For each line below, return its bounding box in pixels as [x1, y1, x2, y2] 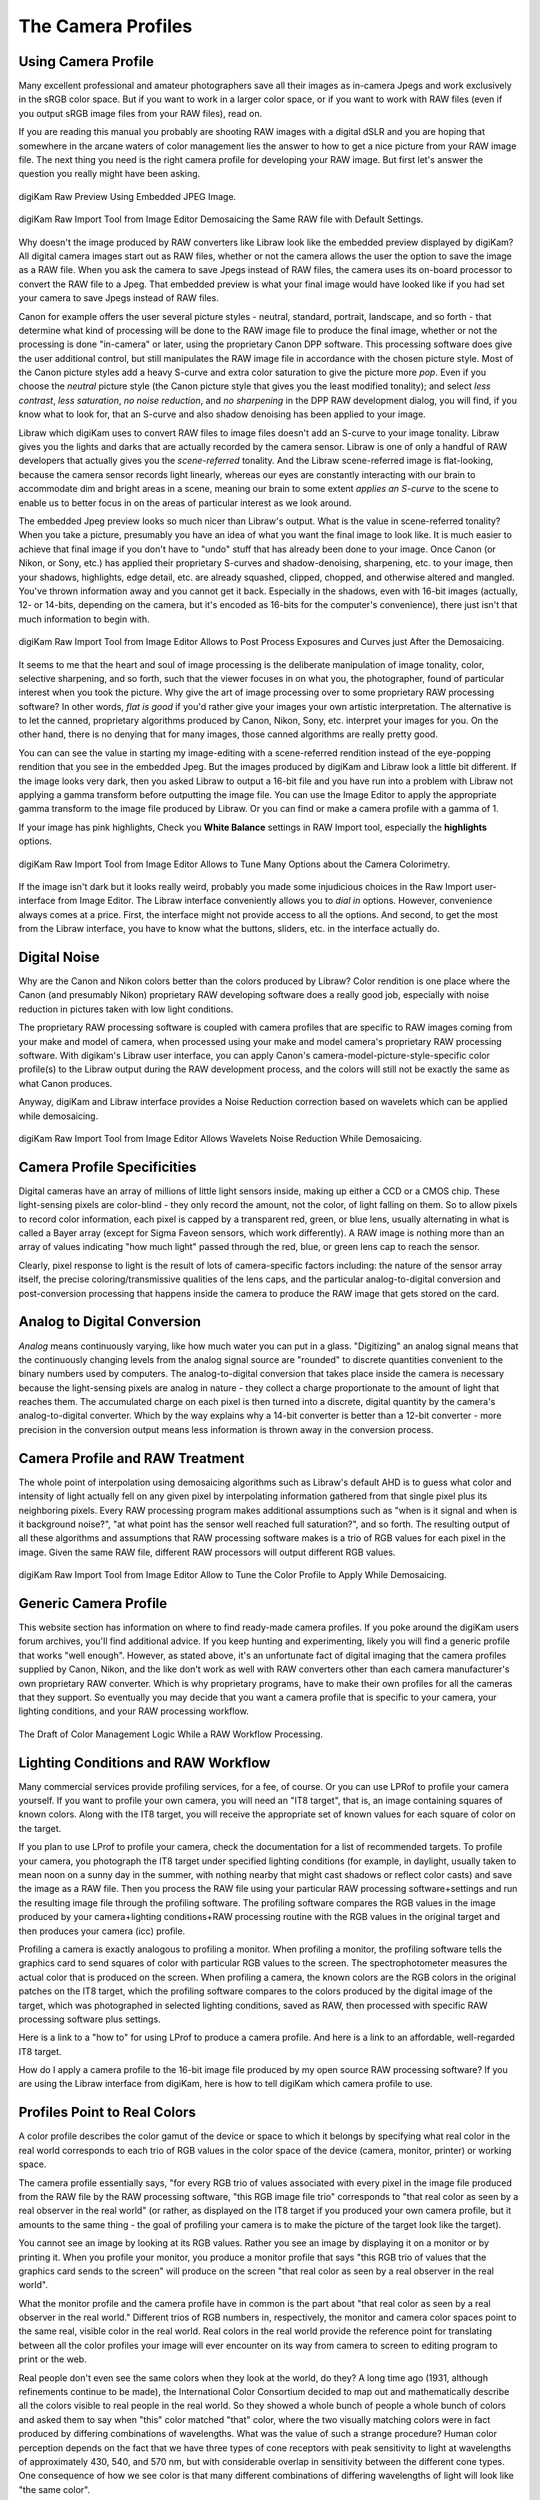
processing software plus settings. [18, 2013, 161, 2025]
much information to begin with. [18, 613, 150, 625]
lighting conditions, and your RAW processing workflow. [18, 1705, 249, 1717]
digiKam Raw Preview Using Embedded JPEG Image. [18, 190, 237, 202]
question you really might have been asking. [18, 168, 201, 180]
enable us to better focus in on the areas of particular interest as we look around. [18, 496, 352, 509]
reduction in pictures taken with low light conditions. [18, 1003, 234, 1015]
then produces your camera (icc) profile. [18, 1925, 186, 1937]
